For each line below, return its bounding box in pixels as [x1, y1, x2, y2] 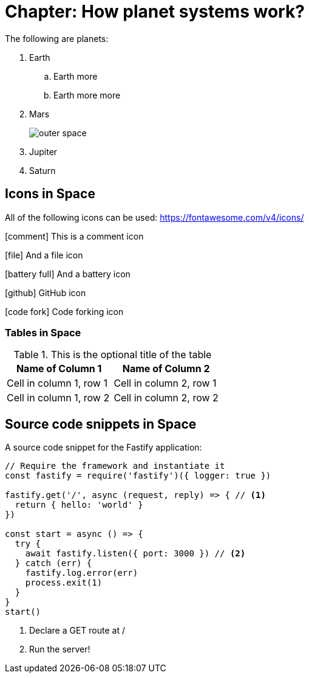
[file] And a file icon [5, 249, 83, 260]
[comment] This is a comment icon [5, 230, 144, 241]
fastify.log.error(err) [25, 568, 138, 578]
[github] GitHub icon [5, 287, 86, 298]
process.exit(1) [25, 578, 103, 588]
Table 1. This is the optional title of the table [13, 348, 212, 361]
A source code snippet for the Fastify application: [5, 442, 202, 453]
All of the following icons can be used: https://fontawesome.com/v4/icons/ [5, 212, 304, 223]
